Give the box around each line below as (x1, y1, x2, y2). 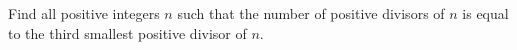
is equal (462, 3, 509, 23)
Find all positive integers (8, 3, 160, 23)
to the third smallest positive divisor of (8, 22, 247, 43)
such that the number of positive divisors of (177, 3, 445, 23)
